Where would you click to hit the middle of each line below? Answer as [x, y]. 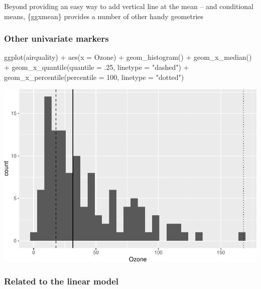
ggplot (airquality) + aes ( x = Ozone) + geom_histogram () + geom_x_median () [128, 57]
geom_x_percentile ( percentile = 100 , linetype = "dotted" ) [94, 77]
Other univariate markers [56, 38]
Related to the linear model [61, 281]
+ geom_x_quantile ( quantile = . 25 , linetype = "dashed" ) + [97, 67]
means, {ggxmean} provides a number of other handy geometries [104, 16]
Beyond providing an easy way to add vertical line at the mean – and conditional [129, 6]
